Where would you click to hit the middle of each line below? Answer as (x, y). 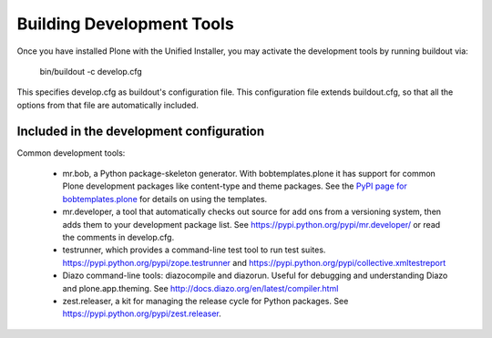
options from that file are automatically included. (108, 105)
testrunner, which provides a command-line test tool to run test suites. (194, 250)
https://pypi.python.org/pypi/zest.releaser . (142, 313)
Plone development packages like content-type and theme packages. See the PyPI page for (235, 186)
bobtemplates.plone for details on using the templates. (165, 199)
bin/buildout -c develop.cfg (91, 71)
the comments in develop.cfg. (118, 237)
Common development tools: (71, 153)
